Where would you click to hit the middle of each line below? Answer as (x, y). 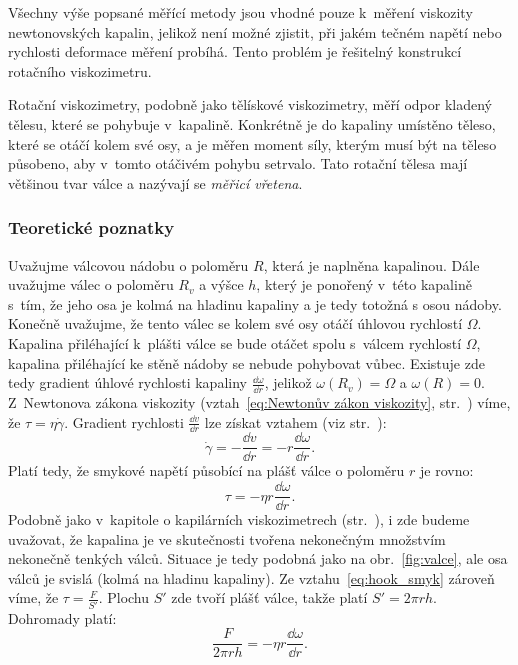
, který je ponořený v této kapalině (364, 284)
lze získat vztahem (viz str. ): (295, 421)
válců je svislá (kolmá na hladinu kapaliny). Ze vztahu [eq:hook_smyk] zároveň (251, 577)
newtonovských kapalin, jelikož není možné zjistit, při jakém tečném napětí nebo (255, 31)
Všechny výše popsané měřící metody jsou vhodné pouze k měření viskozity (240, 12)
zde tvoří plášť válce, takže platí (269, 597)
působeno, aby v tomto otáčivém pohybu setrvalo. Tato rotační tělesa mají (238, 163)
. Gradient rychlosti (124, 421)
